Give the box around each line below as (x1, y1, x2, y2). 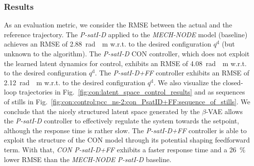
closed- (223, 77, 243, 87)
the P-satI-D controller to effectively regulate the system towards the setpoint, (4, 116, 239, 126)
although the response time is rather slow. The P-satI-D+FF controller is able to (4, 125, 247, 135)
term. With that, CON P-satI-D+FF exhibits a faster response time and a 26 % (4, 144, 246, 154)
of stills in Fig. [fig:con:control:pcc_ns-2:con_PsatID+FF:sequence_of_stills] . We (4, 96, 251, 106)
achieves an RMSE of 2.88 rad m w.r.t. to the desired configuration (4, 39, 211, 49)
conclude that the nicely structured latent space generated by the (4, 106, 200, 116)
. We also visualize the (153, 77, 221, 87)
